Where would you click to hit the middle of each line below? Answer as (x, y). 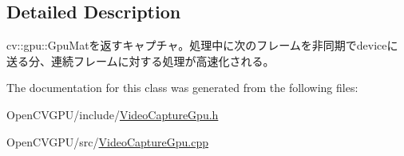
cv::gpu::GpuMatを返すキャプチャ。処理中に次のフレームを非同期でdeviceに (202, 45)
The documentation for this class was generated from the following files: (182, 88)
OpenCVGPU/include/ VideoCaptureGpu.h (113, 114)
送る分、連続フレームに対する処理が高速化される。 (141, 60)
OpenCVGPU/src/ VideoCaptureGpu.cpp (107, 141)
